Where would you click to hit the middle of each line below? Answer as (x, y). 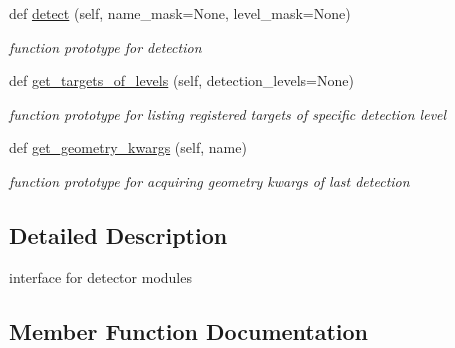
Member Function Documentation (189, 330)
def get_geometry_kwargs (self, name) (128, 147)
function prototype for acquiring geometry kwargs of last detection (209, 180)
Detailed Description (118, 234)
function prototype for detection (105, 46)
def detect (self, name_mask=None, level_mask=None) (180, 13)
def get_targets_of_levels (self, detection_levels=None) (181, 80)
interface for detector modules (100, 276)
